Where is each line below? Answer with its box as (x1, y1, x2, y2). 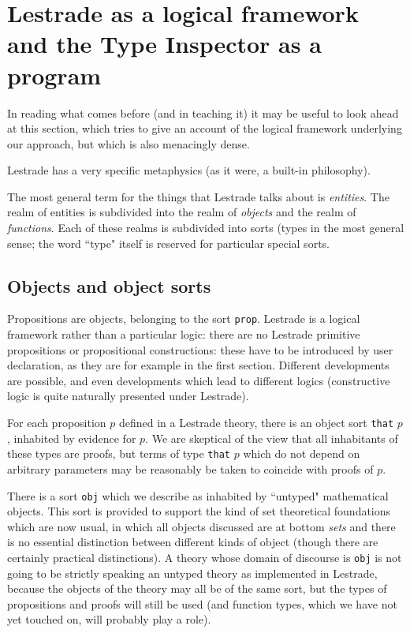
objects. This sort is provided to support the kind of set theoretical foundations (7, 503, 391, 519)
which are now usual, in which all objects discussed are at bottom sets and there (7, 518, 396, 534)
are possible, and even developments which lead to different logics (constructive (7, 372, 390, 388)
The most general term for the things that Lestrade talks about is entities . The (7, 188, 389, 204)
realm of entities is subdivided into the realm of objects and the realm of (7, 204, 356, 220)
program (7, 58, 102, 91)
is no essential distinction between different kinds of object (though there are (7, 534, 378, 550)
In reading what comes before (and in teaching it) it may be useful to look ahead (7, 104, 399, 121)
